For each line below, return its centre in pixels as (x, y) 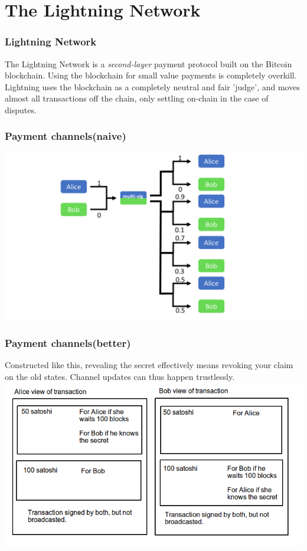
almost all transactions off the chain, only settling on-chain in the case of (137, 98)
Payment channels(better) (68, 342)
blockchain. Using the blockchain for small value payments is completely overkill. (151, 75)
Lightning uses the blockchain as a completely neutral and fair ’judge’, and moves (152, 86)
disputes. (21, 109)
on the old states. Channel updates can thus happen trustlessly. (120, 376)
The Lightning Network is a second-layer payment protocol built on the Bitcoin (148, 63)
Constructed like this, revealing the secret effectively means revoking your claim (149, 365)
